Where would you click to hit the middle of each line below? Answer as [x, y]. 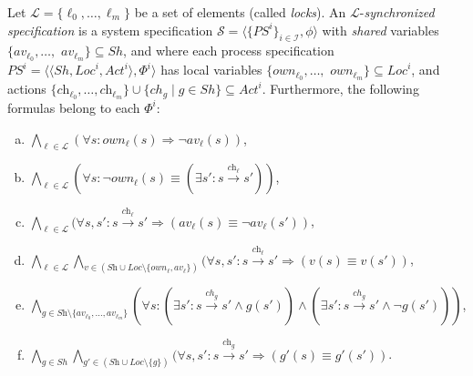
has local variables [211, 70]
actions [27, 89]
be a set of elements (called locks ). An [240, 12]
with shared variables [380, 30]
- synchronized [397, 12]
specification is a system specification [110, 30]
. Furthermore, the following [340, 89]
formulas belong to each [74, 107]
